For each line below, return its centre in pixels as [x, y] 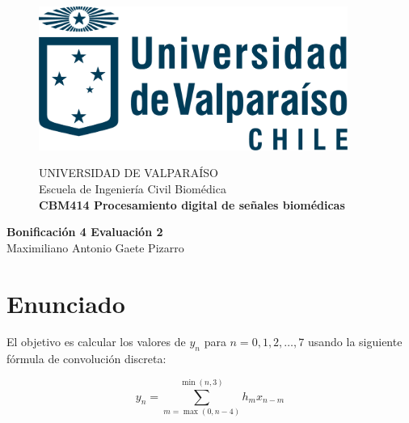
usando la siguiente [355, 342]
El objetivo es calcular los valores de [96, 342]
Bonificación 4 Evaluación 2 [85, 232]
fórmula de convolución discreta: [86, 359]
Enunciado [66, 303]
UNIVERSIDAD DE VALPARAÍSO [129, 173]
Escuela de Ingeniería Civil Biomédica [133, 188]
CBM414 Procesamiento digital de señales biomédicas [192, 204]
